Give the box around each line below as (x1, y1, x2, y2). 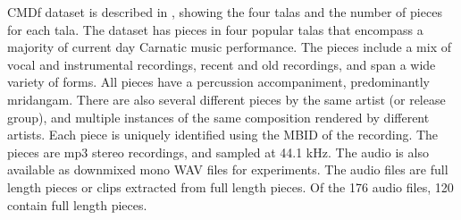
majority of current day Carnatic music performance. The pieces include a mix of (7, 38, 451, 56)
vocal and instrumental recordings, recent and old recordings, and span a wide (7, 55, 436, 73)
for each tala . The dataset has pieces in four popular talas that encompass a (7, 20, 423, 38)
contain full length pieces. (7, 195, 147, 214)
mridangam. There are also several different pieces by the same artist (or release (7, 89, 446, 108)
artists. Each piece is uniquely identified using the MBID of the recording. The (7, 125, 439, 144)
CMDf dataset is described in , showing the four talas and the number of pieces (7, 3, 442, 21)
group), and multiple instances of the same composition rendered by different (7, 107, 430, 126)
